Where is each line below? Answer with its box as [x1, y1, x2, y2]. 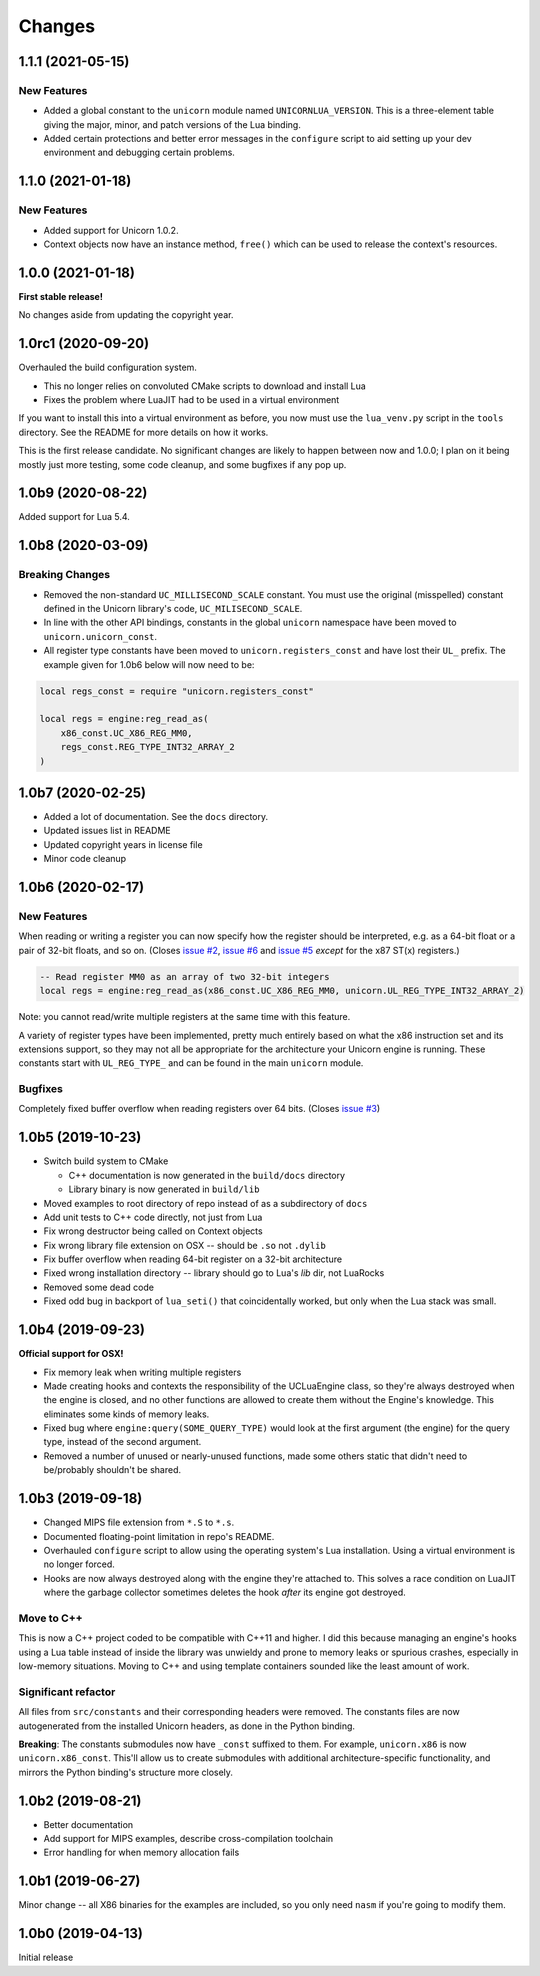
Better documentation [43, 1818, 134, 1830]
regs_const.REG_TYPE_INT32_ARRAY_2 [60, 741, 235, 753]
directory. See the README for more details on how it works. [18, 426, 269, 438]
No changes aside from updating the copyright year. [18, 309, 234, 321]
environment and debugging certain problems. [43, 146, 235, 159]
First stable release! [18, 290, 104, 302]
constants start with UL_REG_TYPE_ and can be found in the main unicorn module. [18, 1057, 364, 1069]
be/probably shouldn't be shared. [43, 1464, 182, 1476]
